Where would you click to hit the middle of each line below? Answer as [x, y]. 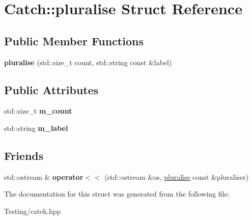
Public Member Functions [74, 40]
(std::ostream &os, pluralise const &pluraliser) [177, 176]
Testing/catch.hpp [33, 211]
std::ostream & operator [44, 176]
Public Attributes [51, 89]
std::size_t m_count [38, 111]
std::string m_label [36, 128]
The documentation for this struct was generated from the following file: [117, 194]
